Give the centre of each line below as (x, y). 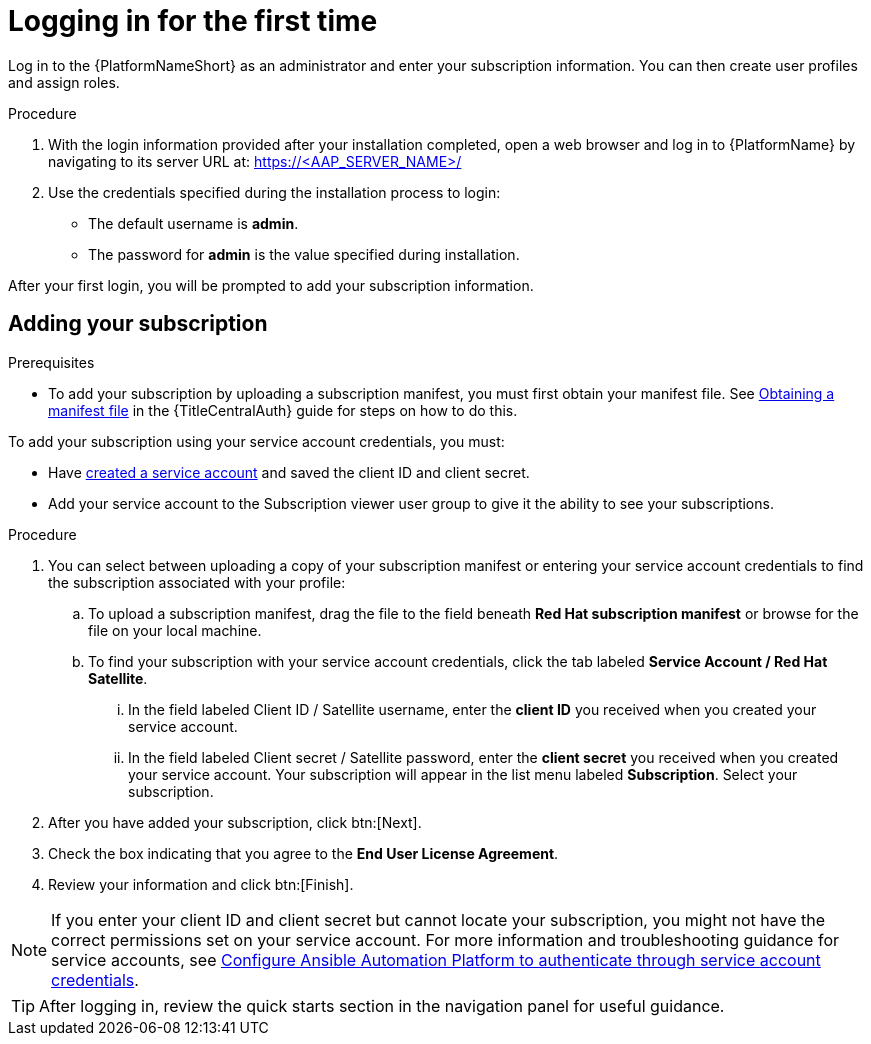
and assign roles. (64, 82)
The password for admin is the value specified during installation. (304, 254)
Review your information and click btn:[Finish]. (201, 884)
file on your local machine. (175, 630)
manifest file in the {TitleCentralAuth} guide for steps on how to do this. (283, 410)
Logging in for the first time (193, 21)
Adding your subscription (138, 324)
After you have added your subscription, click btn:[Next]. (235, 822)
